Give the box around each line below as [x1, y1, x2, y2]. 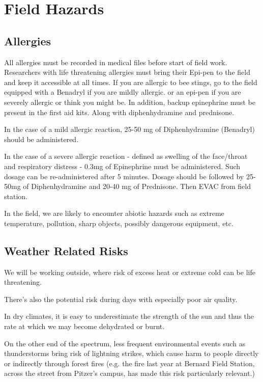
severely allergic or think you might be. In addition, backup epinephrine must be [4, 96, 255, 107]
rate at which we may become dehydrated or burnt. [4, 321, 165, 332]
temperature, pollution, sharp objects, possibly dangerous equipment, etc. [4, 217, 233, 228]
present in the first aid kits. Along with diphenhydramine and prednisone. [4, 106, 235, 117]
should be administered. [4, 133, 79, 144]
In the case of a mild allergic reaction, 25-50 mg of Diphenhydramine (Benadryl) [4, 124, 255, 134]
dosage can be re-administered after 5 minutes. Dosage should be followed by [4, 171, 244, 181]
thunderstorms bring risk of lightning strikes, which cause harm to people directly [4, 348, 259, 359]
